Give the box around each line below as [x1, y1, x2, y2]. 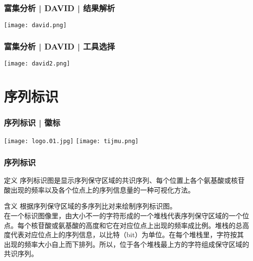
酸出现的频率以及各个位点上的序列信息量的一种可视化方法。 [4, 184, 195, 195]
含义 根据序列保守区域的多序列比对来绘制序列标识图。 [4, 201, 177, 211]
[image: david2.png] [4, 60, 71, 67]
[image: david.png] [4, 22, 67, 29]
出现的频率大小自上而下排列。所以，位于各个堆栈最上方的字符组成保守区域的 [4, 239, 249, 249]
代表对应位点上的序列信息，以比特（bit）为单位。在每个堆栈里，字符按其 [10, 229, 244, 240]
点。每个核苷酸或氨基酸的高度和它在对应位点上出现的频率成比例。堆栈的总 [4, 220, 242, 230]
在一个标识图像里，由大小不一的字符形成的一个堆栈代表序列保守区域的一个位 [4, 211, 249, 220]
